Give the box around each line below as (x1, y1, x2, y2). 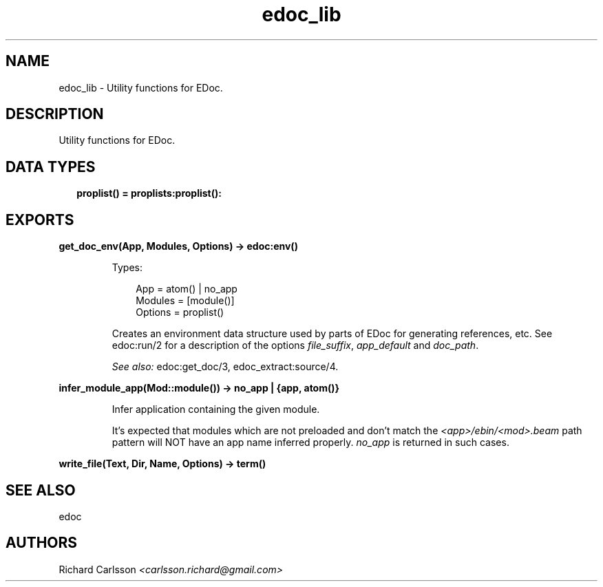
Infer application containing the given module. (112, 403, 320, 416)
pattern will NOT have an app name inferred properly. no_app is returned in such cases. (112, 436, 509, 449)
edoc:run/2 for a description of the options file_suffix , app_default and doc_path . (112, 339, 479, 352)
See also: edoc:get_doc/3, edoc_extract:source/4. (112, 361, 339, 373)
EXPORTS (6, 211, 74, 228)
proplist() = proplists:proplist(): (76, 187, 222, 200)
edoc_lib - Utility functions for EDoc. (59, 81, 223, 94)
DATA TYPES (6, 158, 96, 175)
